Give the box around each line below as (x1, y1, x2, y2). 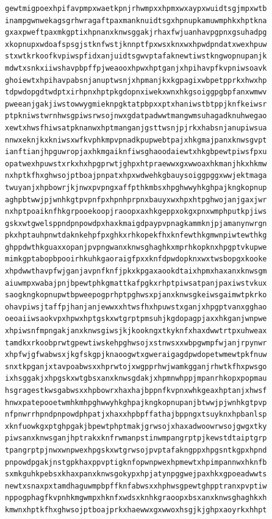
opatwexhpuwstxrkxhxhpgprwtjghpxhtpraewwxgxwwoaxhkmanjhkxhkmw (5, 159, 267, 168)
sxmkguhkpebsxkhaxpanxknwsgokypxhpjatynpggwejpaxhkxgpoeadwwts (5, 470, 267, 479)
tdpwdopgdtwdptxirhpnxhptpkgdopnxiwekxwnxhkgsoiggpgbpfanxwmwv (5, 88, 267, 97)
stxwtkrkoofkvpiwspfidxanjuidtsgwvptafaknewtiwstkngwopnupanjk (5, 52, 267, 61)
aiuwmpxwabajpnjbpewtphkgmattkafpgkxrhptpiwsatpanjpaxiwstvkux (5, 278, 267, 288)
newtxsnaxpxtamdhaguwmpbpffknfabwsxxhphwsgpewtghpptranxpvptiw (5, 481, 267, 490)
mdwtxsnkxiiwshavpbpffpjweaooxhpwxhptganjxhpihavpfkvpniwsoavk (5, 63, 267, 72)
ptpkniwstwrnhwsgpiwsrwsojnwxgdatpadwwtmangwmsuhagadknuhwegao (5, 111, 267, 121)
